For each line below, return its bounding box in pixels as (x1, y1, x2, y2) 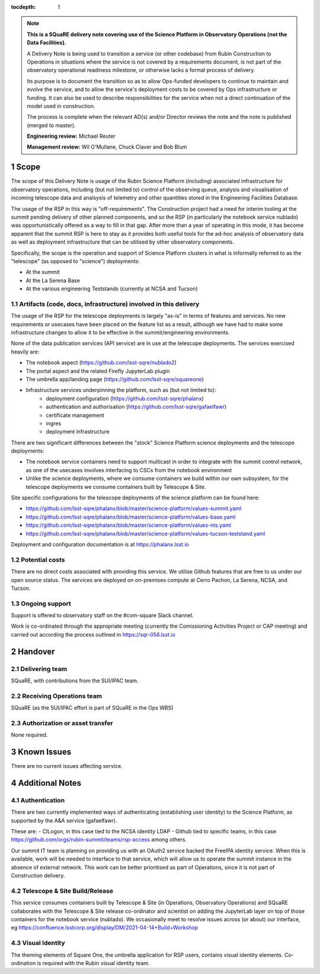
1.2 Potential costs (11, 555, 65, 564)
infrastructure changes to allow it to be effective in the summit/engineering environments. (11, 328, 230, 336)
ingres (46, 419, 62, 427)
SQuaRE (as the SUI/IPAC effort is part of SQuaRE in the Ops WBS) (11, 704, 174, 711)
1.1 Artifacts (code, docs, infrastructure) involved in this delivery (11, 300, 200, 308)
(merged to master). (27, 122, 76, 129)
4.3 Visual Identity (11, 939, 65, 947)
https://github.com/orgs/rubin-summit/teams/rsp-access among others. (11, 836, 187, 843)
